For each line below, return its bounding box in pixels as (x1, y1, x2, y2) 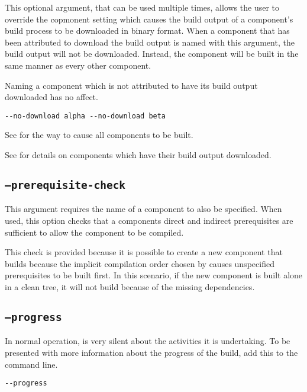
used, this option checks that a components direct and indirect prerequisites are (5, 214, 293, 226)
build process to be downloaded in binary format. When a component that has (5, 24, 290, 37)
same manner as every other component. (5, 59, 151, 71)
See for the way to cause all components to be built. (5, 128, 193, 141)
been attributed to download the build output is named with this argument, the (5, 36, 295, 48)
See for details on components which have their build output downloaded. (5, 149, 272, 160)
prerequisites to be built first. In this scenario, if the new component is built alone (5, 269, 303, 281)
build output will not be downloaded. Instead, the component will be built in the (5, 47, 299, 60)
